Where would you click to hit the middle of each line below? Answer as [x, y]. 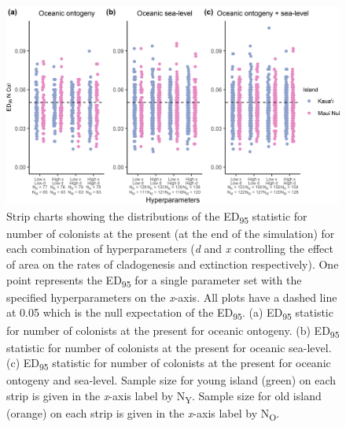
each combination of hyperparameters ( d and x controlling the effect [170, 249]
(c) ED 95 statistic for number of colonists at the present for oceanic [169, 364]
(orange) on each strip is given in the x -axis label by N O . [143, 414]
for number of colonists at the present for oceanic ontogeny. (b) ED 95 [173, 331]
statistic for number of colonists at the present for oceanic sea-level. [169, 347]
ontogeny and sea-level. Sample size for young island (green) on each [171, 380]
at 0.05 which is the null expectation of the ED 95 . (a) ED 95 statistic [170, 314]
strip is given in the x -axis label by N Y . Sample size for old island [164, 396]
